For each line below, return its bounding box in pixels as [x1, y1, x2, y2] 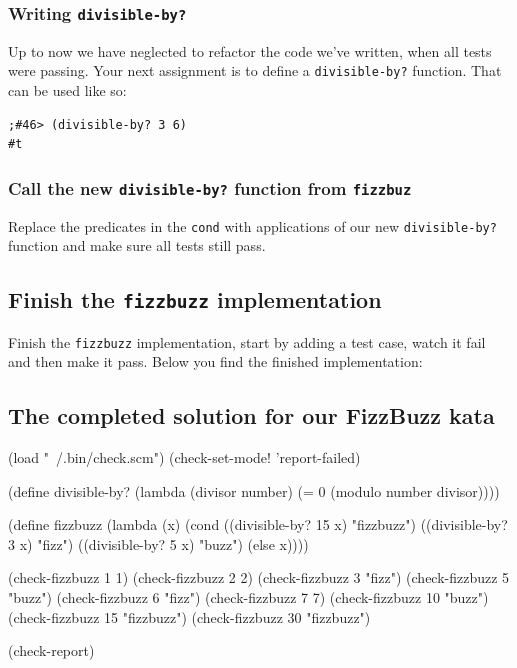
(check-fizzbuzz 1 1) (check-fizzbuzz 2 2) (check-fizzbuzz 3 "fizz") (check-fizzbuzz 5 [8, 567, 510, 588]
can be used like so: [8, 80, 127, 101]
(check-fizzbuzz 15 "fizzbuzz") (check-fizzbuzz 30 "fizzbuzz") [8, 606, 371, 627]
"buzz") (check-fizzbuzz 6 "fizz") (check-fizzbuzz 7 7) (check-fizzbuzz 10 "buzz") [8, 587, 489, 608]
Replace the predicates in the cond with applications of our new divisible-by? [8, 215, 497, 236]
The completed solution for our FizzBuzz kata [8, 400, 495, 431]
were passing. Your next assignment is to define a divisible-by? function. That [8, 60, 502, 81]
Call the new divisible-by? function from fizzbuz [8, 175, 412, 200]
